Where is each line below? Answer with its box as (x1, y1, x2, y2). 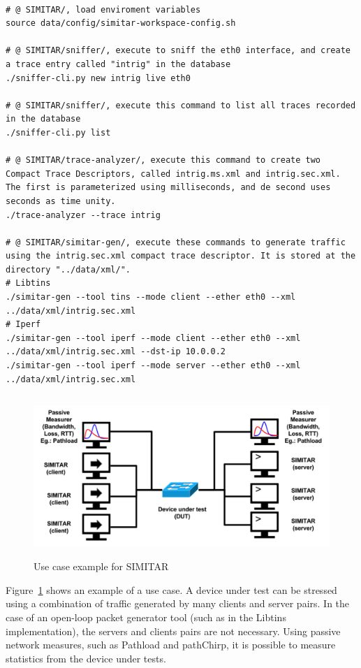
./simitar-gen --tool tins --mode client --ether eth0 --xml (6, 292, 296, 303)
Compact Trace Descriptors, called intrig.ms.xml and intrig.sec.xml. (6, 168, 341, 179)
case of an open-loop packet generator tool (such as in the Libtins (6, 609, 286, 624)
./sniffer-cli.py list (6, 127, 111, 138)
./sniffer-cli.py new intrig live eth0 (6, 73, 191, 83)
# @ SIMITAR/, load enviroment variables (6, 4, 201, 15)
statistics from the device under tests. (6, 651, 166, 665)
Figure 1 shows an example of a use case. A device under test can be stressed (6, 582, 337, 597)
